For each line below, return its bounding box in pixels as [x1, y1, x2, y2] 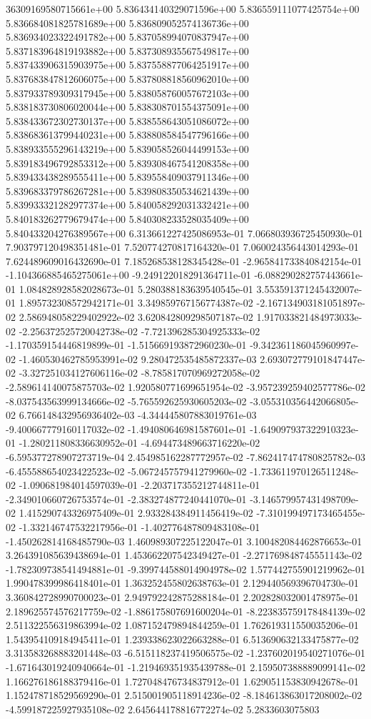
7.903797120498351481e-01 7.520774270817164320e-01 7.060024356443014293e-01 [6, 239, 359, 254]
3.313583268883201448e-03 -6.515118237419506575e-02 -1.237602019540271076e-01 [6, 645, 365, 660]
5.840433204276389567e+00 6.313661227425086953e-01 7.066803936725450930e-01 [6, 225, 363, 240]
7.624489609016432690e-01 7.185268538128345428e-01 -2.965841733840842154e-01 [6, 253, 362, 268]
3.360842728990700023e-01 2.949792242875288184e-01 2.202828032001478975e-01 [6, 589, 359, 604]
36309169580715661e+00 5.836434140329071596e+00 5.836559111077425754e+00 [6, 1, 360, 16]
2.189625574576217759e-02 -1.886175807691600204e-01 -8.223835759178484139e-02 [6, 603, 365, 618]
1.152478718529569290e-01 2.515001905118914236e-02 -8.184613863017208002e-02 [6, 688, 362, 703]
